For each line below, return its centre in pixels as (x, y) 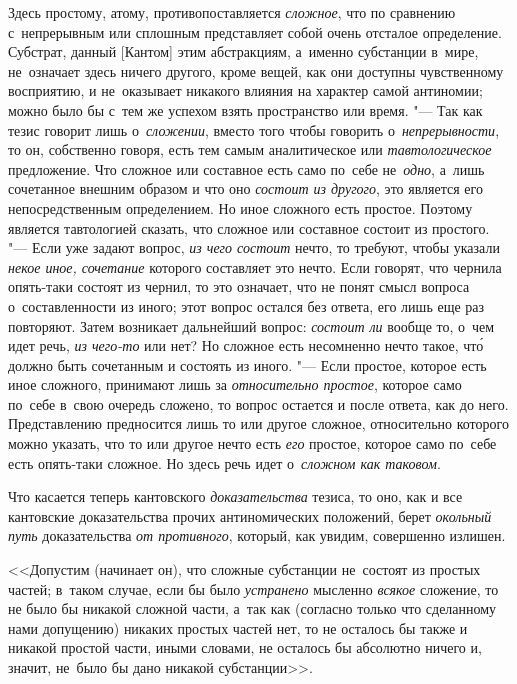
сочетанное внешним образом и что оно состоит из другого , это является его (245, 188)
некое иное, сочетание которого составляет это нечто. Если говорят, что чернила (255, 266)
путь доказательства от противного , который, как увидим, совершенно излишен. (257, 535)
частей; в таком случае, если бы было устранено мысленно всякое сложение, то (253, 588)
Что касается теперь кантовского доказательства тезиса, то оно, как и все (235, 496)
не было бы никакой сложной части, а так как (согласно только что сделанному (252, 608)
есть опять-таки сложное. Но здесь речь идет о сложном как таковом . (224, 462)
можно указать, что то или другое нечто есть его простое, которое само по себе (252, 443)
